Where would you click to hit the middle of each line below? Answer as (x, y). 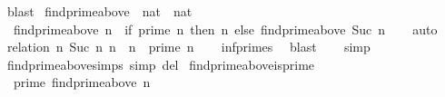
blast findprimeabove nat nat (99, 11)
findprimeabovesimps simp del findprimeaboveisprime (161, 64)
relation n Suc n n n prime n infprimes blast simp (188, 47)
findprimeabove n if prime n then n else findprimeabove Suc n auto (225, 29)
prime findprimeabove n (82, 82)
